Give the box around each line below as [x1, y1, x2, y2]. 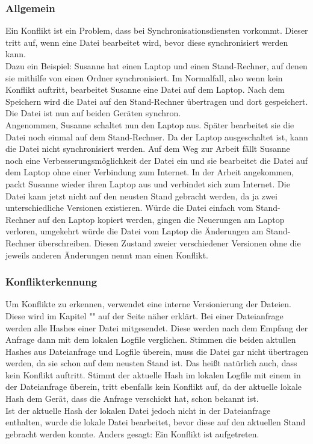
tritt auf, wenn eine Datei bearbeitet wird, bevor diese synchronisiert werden [5, 36, 288, 48]
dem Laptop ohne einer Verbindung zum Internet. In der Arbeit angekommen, [5, 166, 294, 178]
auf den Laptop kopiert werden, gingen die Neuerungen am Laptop [38, 213, 285, 225]
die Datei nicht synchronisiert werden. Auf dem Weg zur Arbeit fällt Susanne [5, 142, 290, 155]
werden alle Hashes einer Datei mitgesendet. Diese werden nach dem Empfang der [5, 321, 308, 334]
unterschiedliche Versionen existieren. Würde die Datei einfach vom [5, 201, 253, 214]
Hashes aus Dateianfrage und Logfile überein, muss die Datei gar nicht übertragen [5, 345, 309, 357]
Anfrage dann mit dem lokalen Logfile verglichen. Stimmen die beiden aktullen [5, 333, 296, 346]
